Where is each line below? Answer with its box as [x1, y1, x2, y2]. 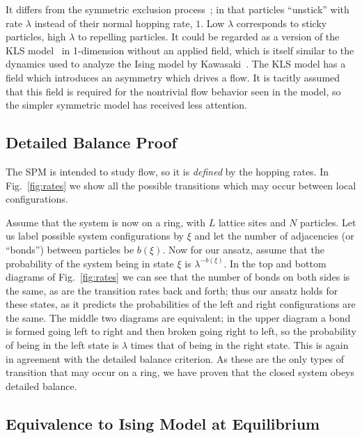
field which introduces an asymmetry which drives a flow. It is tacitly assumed [6, 70, 340, 84]
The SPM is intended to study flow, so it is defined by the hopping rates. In [6, 164, 329, 178]
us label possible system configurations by [6, 228, 184, 243]
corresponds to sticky [236, 15, 327, 30]
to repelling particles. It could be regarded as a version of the [77, 29, 340, 44]
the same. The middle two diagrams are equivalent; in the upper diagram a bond [6, 310, 351, 324]
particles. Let [300, 214, 356, 229]
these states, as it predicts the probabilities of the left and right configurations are [6, 297, 356, 311]
